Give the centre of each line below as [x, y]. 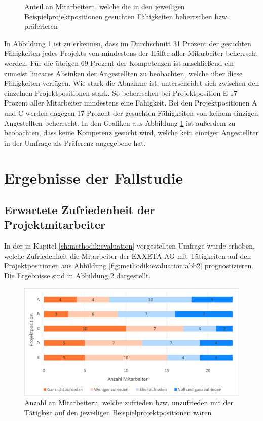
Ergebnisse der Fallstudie [94, 177]
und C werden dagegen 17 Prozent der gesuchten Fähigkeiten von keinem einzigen [131, 112]
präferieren [41, 26]
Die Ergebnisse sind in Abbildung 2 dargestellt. [78, 276]
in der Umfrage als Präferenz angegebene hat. [75, 142]
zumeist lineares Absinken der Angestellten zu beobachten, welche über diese [123, 73]
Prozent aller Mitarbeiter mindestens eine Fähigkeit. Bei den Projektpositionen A [131, 103]
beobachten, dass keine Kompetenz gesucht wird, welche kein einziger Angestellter [131, 133]
